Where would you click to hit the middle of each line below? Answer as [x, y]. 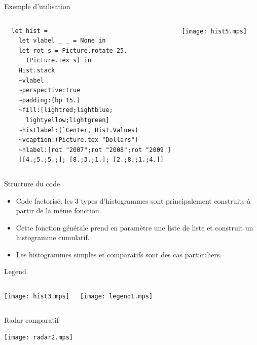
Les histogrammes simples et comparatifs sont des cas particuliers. [119, 254]
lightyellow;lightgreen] [67, 120]
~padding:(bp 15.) [49, 100]
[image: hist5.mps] [214, 31]
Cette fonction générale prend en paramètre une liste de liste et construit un [135, 227]
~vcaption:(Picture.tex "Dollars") [78, 140]
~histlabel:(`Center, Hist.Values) [78, 130]
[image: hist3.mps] [37, 297]
